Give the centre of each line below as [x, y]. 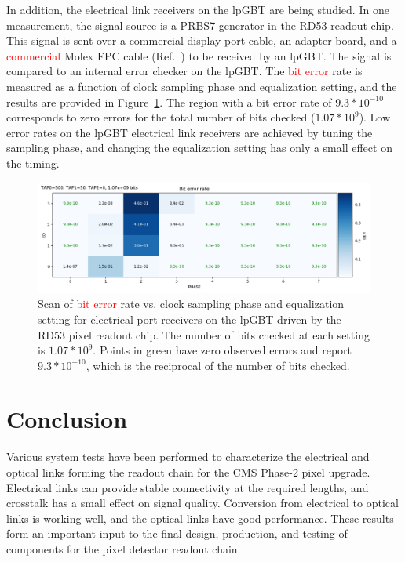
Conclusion [67, 419]
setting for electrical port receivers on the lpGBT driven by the [190, 319]
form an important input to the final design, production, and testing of [177, 533]
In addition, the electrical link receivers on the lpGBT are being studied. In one [198, 9]
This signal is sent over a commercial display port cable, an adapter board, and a [202, 40]
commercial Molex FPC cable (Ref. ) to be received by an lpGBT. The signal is [199, 55]
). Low [375, 117]
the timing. [33, 163]
